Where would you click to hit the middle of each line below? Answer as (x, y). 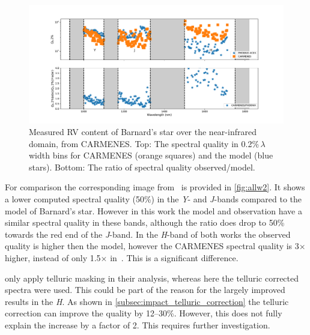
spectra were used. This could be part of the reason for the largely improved (145, 290)
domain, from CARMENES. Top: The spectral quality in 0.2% (144, 143)
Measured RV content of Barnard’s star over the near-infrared (143, 132)
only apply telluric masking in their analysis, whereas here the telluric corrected (152, 278)
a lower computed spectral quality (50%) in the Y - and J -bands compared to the (153, 199)
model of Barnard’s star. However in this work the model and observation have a (153, 210)
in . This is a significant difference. (174, 258)
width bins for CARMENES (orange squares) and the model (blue (151, 155)
